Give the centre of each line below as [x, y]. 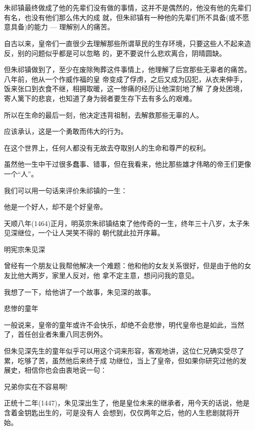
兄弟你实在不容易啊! [36, 386]
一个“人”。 [21, 173]
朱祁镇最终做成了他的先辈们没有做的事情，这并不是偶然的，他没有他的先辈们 [127, 8]
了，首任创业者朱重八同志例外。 [55, 334]
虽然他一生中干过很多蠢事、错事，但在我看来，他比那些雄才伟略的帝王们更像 [127, 164]
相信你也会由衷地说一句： [65, 370]
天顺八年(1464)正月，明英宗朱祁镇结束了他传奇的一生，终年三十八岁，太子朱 [127, 223]
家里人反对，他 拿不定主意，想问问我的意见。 [125, 275]
